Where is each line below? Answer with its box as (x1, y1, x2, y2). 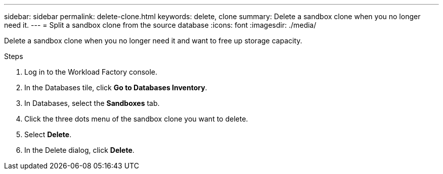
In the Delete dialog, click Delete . (24, 146, 135, 154)
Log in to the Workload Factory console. (24, 68, 158, 76)
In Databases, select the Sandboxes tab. (24, 99, 160, 107)
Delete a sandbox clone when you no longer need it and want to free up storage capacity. (4, 36, 302, 45)
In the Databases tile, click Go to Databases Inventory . (24, 83, 207, 92)
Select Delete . (24, 130, 72, 139)
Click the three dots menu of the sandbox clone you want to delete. (24, 114, 248, 123)
